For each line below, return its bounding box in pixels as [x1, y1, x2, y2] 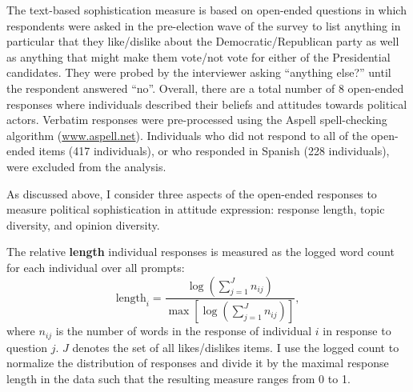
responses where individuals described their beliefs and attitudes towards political [6, 95, 407, 112]
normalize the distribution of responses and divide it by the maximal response [6, 354, 389, 371]
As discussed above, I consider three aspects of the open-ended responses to [6, 185, 377, 202]
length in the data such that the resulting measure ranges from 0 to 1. [6, 370, 351, 387]
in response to [323, 322, 391, 339]
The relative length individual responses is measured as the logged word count [6, 243, 395, 260]
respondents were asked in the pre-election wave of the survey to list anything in [6, 17, 401, 34]
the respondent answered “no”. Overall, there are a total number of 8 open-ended [6, 79, 404, 96]
